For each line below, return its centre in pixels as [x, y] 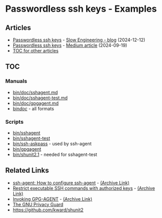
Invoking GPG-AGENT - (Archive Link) [52, 199]
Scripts [15, 122]
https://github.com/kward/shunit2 [48, 210]
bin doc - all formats [33, 108]
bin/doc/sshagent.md [35, 92]
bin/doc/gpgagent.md [36, 103]
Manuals [16, 81]
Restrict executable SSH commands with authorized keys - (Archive [84, 188]
